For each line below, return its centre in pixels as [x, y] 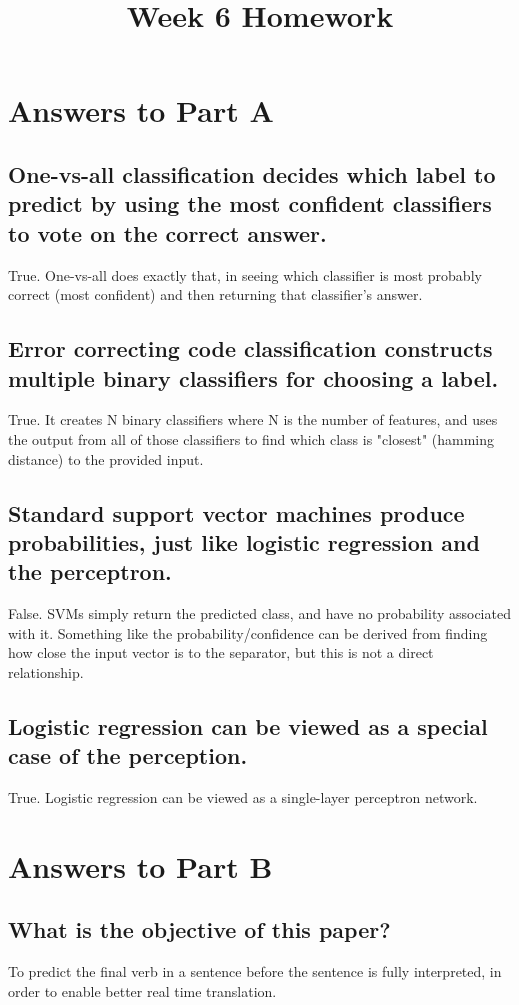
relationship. [46, 671]
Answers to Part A [141, 110]
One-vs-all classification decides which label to [252, 173]
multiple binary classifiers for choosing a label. [253, 377]
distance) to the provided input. [106, 458]
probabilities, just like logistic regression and [244, 541]
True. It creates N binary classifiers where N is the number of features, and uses [253, 419]
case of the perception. [128, 755]
